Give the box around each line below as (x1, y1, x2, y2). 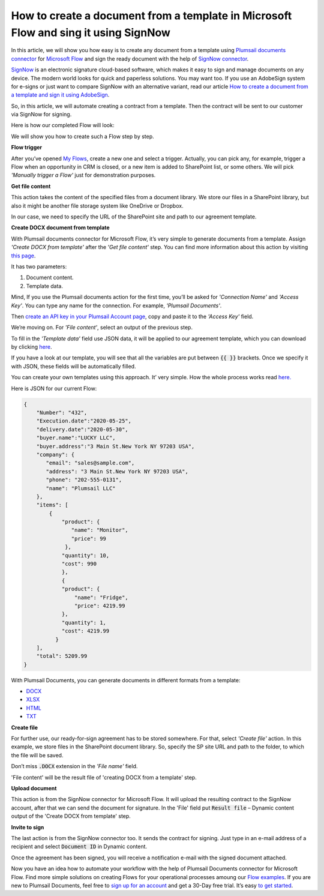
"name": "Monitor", (71, 527, 128, 534)
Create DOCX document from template (11, 224, 110, 231)
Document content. (26, 274, 74, 281)
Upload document (11, 785, 57, 792)
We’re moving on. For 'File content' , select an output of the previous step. (11, 324, 193, 331)
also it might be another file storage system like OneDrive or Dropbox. (11, 202, 184, 209)
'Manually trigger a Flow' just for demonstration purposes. (11, 172, 156, 179)
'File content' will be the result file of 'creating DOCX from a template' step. (11, 774, 197, 781)
